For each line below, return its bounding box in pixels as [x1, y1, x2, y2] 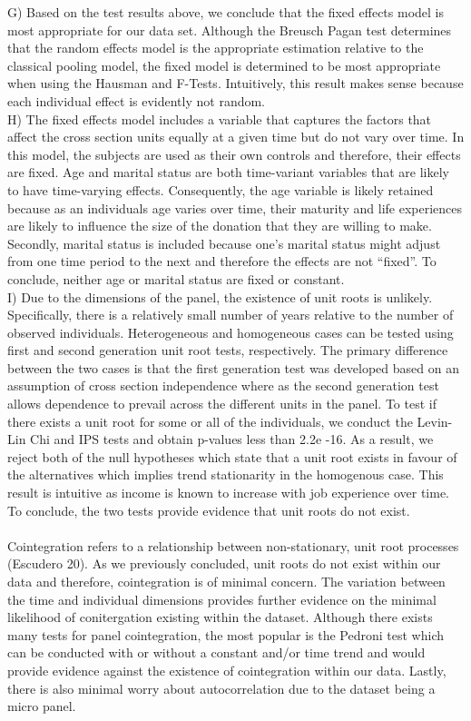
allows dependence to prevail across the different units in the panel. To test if [7, 394, 437, 413]
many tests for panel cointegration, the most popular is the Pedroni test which [7, 625, 445, 644]
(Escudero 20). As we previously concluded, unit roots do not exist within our [7, 554, 441, 573]
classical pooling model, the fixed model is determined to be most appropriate [7, 55, 441, 74]
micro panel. [7, 696, 76, 716]
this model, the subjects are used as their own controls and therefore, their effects [7, 144, 461, 163]
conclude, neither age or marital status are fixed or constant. [7, 269, 345, 288]
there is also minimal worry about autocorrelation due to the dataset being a [7, 678, 436, 697]
